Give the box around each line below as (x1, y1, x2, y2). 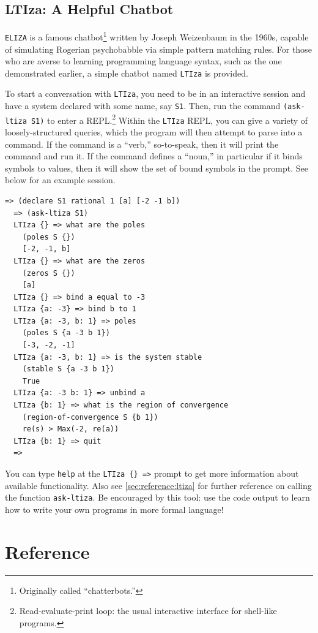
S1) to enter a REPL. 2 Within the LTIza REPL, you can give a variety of (31, 112, 308, 126)
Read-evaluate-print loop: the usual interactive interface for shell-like (19, 604, 277, 617)
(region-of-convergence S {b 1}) (22, 412, 158, 422)
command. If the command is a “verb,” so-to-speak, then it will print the (5, 137, 279, 150)
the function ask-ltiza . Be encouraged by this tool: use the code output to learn (5, 491, 310, 504)
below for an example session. (5, 173, 116, 186)
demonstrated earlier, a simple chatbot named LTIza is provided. (5, 66, 248, 79)
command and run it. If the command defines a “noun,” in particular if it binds (5, 150, 303, 162)
